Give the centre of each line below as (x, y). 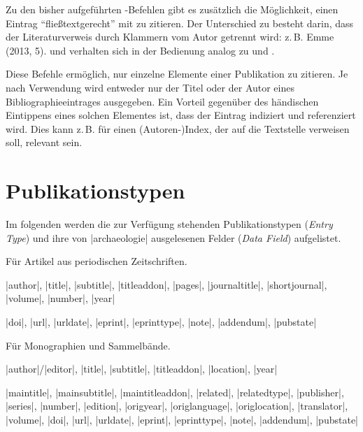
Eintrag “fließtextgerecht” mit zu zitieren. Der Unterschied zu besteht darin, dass (180, 23)
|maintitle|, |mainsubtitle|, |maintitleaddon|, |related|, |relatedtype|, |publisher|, (175, 392)
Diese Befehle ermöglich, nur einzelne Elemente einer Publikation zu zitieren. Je (177, 74)
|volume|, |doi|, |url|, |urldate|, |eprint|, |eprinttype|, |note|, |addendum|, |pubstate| (182, 419)
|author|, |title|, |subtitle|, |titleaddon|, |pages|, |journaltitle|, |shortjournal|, (166, 284)
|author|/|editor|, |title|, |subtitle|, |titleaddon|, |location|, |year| (142, 369)
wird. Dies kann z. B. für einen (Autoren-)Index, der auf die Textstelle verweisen (178, 128)
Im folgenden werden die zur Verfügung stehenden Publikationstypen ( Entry (169, 224)
